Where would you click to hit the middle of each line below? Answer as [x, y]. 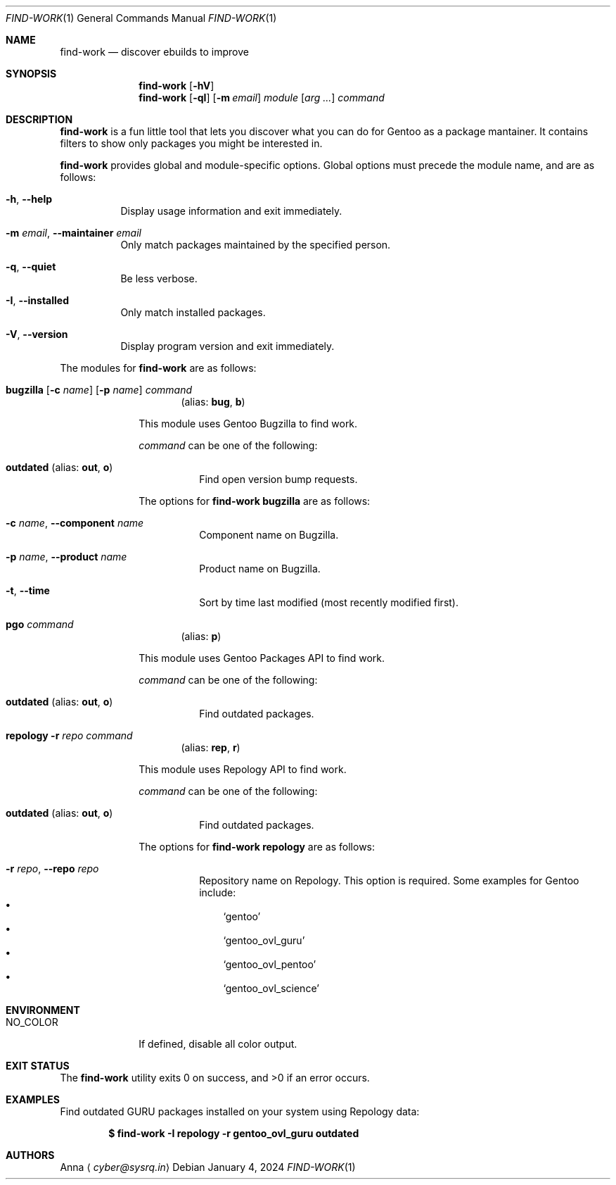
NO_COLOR [32, 1022]
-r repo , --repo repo [52, 869]
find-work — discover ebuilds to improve [154, 52]
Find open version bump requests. [278, 479]
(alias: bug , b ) [213, 402]
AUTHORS [30, 1155]
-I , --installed [37, 300]
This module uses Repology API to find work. [243, 769]
